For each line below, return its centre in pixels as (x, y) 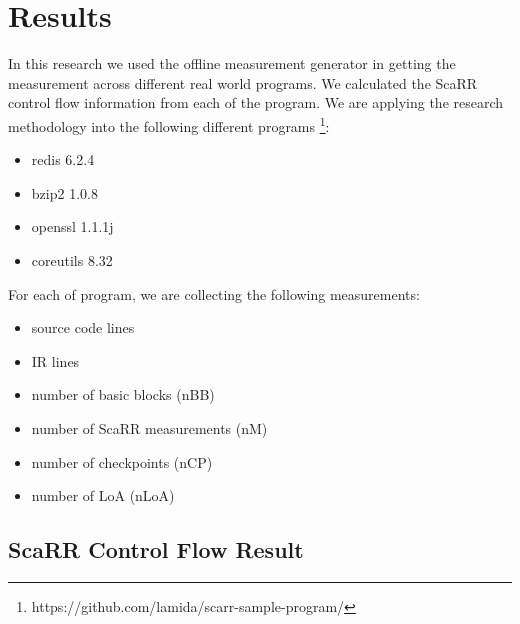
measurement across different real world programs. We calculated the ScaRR (243, 82)
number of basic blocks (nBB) (123, 394)
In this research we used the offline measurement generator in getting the (232, 63)
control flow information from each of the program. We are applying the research (256, 102)
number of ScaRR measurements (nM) (149, 427)
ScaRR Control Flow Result (156, 549)
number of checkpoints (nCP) (122, 461)
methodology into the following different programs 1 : (169, 124)
